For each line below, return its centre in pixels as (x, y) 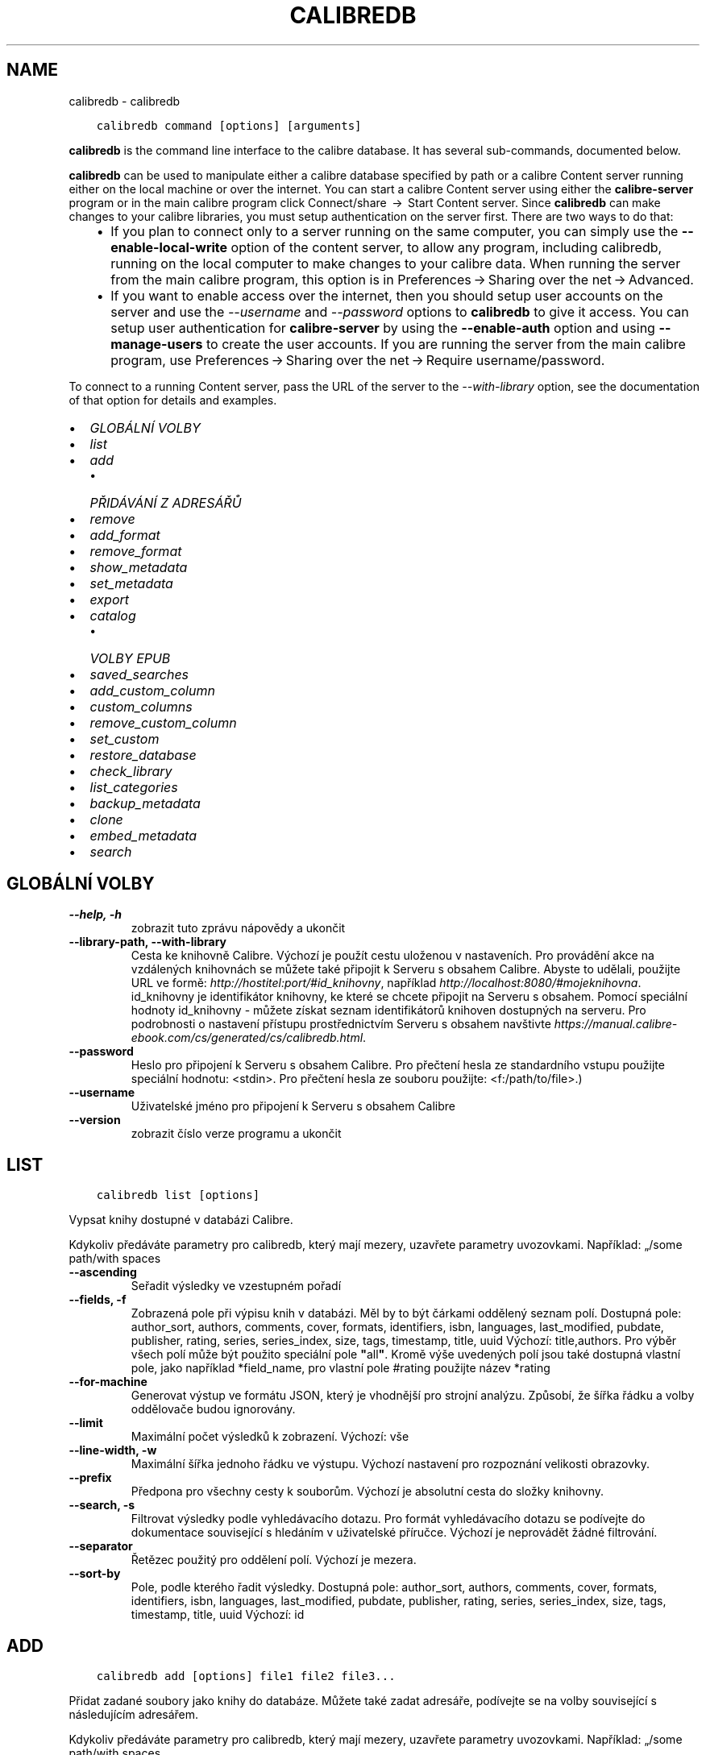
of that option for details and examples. (173, 400)
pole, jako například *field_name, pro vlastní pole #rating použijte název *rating (341, 1368)
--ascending (103, 1272)
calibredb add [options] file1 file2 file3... (246, 1676)
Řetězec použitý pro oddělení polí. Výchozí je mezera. (274, 1560)
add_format (125, 535)
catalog (113, 615)
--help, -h (95, 915)
